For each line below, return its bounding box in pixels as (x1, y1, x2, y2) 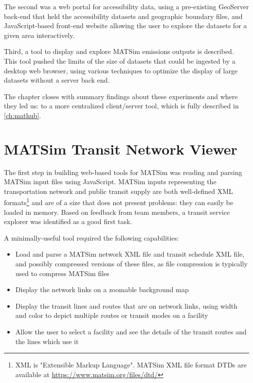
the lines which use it (15, 336, 79, 346)
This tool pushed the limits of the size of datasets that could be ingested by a (4, 55, 235, 66)
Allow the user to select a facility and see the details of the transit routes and (15, 327, 247, 337)
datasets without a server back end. (4, 75, 110, 85)
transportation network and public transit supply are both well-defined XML (4, 186, 233, 196)
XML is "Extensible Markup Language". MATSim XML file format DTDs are (15, 360, 247, 370)
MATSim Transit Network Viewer (4, 139, 237, 158)
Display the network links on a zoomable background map (15, 284, 189, 295)
